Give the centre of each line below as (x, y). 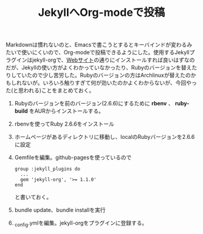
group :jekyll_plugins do (47, 169)
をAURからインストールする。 (67, 111)
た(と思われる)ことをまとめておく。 (50, 90)
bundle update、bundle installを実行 (60, 210)
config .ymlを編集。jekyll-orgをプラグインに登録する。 (81, 224)
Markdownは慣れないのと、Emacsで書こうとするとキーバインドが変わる (96, 45)
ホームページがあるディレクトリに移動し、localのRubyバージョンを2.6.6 (105, 137)
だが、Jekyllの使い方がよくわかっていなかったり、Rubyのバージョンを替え (99, 68)
